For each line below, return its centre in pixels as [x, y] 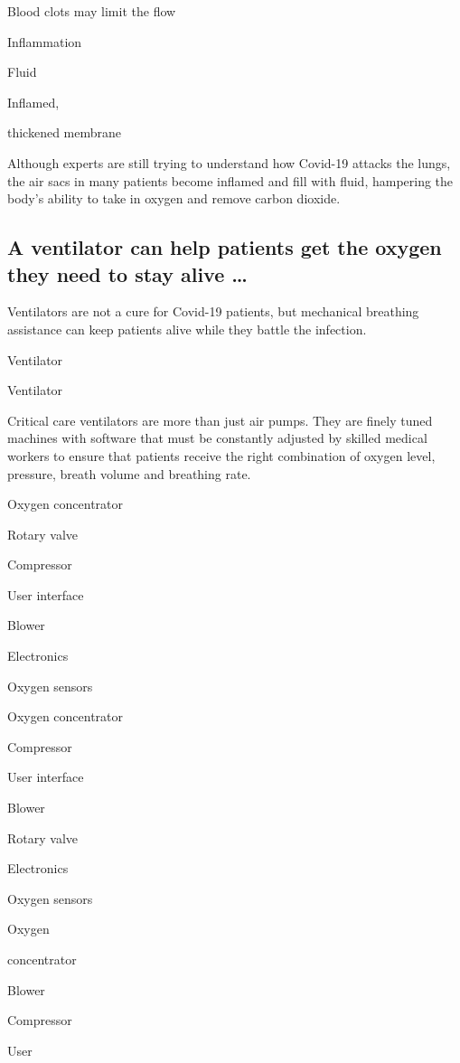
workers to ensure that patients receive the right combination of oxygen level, [221, 455]
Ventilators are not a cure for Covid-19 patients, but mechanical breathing [213, 311]
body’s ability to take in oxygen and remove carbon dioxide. [174, 198]
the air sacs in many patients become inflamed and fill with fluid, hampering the [230, 180]
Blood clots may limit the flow [92, 11]
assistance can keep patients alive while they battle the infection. [187, 329]
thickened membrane [65, 132]
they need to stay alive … [127, 273]
